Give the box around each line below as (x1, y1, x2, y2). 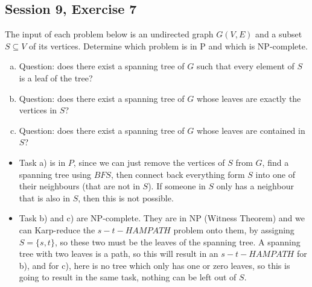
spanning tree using (19, 168, 92, 180)
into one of (255, 168, 295, 180)
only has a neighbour (216, 180, 294, 192)
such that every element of (196, 60, 294, 72)
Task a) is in (19, 156, 66, 168)
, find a (262, 156, 289, 168)
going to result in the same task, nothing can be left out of (19, 271, 237, 283)
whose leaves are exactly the (196, 92, 301, 104)
